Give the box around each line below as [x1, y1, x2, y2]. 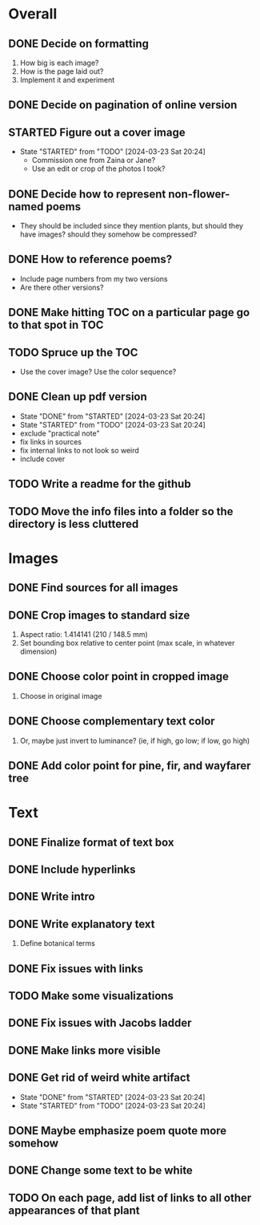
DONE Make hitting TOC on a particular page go [8, 306, 250, 319]
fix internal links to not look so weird [19, 445, 140, 455]
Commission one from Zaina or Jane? [31, 156, 156, 165]
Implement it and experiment [19, 75, 115, 84]
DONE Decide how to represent [8, 187, 166, 201]
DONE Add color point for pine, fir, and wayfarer [8, 759, 251, 773]
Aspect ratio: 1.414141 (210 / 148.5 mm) [19, 630, 148, 639]
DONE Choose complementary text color [8, 715, 215, 728]
